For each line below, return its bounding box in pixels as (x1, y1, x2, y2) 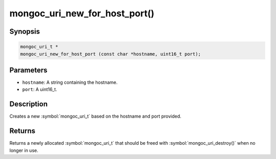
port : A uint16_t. (22, 86, 57, 93)
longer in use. (9, 147, 38, 153)
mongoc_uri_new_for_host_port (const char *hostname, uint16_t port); (20, 51, 201, 57)
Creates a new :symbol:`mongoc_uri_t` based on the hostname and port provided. (9, 113, 181, 120)
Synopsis (9, 27, 40, 36)
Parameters (9, 65, 48, 74)
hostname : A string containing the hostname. (22, 79, 118, 85)
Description (9, 100, 48, 108)
